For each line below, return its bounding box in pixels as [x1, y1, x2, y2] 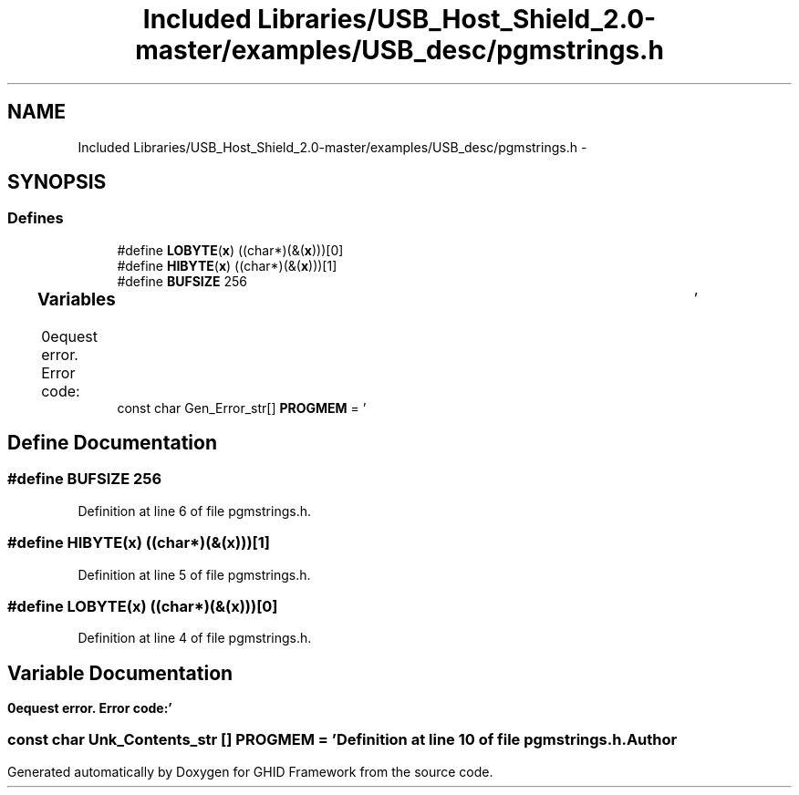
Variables [36, 288, 116, 310]
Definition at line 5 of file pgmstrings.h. [78, 566, 311, 583]
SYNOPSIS [7, 170, 107, 194]
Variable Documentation [7, 661, 233, 685]
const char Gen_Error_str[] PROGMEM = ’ [117, 399, 367, 416]
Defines [7, 209, 64, 228]
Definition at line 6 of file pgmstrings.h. [78, 502, 311, 519]
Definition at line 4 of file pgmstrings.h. [78, 630, 312, 646]
